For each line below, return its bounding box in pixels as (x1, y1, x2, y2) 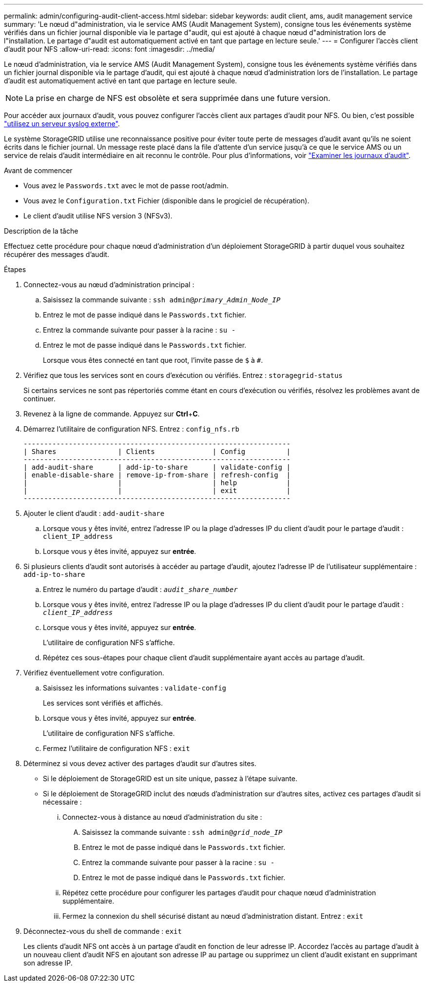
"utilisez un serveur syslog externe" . (4, 119, 120, 128)
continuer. (23, 394, 56, 403)
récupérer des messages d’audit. (4, 250, 109, 258)
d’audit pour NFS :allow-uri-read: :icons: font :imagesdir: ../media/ (4, 45, 215, 53)
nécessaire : (43, 798, 82, 806)
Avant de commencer (4, 166, 73, 175)
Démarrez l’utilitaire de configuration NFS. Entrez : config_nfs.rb (23, 425, 239, 433)
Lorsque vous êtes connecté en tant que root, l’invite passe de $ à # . (43, 356, 263, 364)
